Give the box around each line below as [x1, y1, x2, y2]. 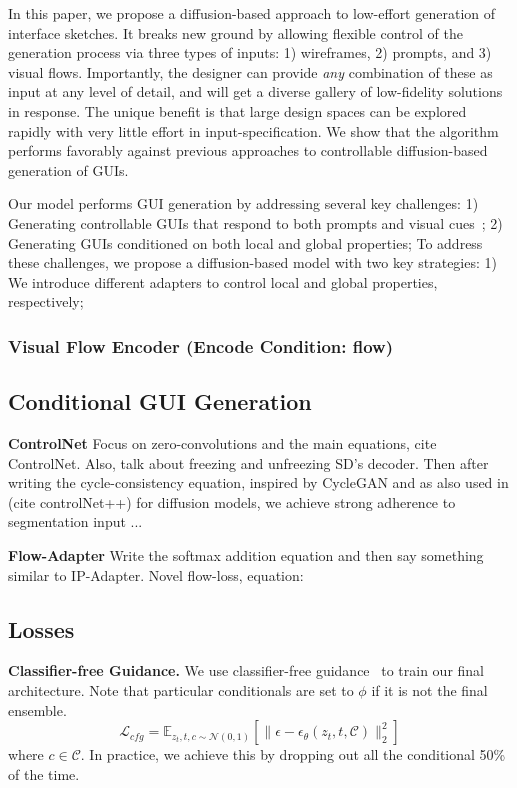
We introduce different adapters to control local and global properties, [8, 271, 438, 292]
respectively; [8, 291, 84, 312]
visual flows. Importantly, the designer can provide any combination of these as [8, 61, 493, 82]
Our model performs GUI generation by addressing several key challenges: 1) [8, 193, 479, 214]
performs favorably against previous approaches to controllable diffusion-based [8, 140, 488, 161]
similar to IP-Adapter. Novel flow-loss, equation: [8, 564, 304, 585]
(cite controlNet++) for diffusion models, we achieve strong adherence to [8, 491, 456, 512]
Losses [8, 613, 75, 644]
